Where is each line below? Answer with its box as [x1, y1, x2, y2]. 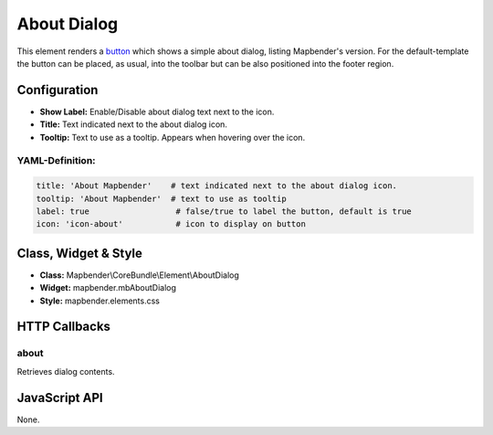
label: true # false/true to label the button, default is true [36, 206, 413, 217]
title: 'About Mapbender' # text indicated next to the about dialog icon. [36, 181, 397, 191]
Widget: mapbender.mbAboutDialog [39, 282, 177, 293]
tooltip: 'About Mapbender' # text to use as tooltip [36, 193, 287, 204]
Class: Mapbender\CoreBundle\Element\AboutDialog [39, 270, 239, 281]
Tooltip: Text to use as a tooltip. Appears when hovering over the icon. [39, 132, 306, 143]
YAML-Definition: [16, 154, 96, 167]
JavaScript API [16, 389, 104, 406]
